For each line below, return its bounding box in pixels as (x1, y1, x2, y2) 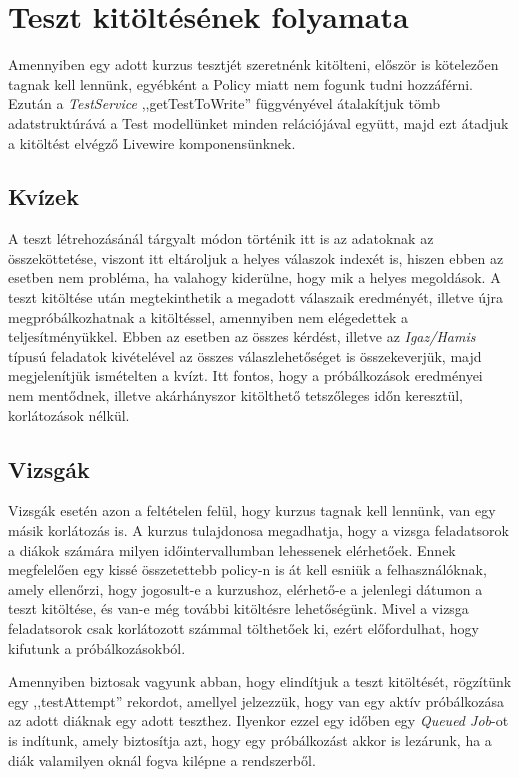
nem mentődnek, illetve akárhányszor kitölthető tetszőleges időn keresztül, (8, 385, 464, 406)
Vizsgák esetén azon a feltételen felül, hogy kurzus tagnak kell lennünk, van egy (8, 500, 496, 521)
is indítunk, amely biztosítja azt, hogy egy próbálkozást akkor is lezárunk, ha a (8, 729, 492, 750)
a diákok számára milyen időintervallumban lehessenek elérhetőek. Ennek (8, 539, 456, 560)
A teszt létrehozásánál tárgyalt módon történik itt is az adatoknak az (8, 228, 434, 249)
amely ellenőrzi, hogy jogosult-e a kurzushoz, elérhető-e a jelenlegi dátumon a (8, 578, 483, 599)
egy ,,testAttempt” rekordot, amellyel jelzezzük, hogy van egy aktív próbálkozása (8, 690, 505, 711)
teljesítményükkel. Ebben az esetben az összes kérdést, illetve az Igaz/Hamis (8, 326, 476, 347)
